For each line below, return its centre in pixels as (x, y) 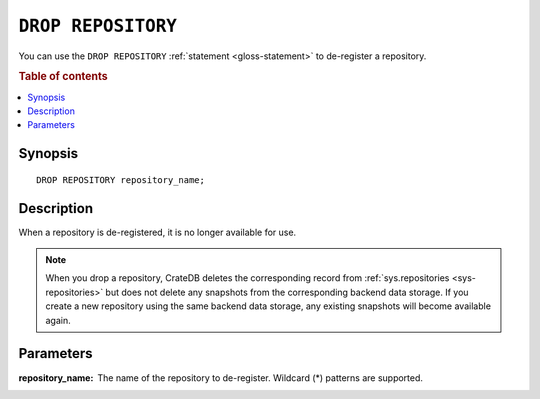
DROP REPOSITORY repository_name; (120, 179)
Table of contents (63, 77)
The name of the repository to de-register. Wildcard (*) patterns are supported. (260, 377)
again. (58, 320)
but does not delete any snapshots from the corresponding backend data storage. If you (287, 292)
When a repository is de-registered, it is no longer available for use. (157, 232)
